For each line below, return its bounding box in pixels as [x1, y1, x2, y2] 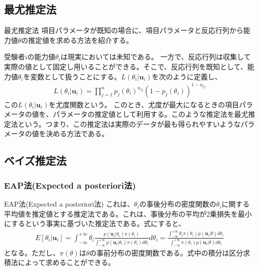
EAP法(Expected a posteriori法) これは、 [4, 199, 134, 209]
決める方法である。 [45, 128, 109, 139]
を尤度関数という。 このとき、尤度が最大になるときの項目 [48, 99, 239, 109]
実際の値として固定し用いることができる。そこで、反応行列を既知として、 [4, 61, 248, 71]
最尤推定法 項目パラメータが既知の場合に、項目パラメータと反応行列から [4, 25, 244, 35]
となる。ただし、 [4, 247, 60, 258]
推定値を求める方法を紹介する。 [28, 34, 133, 45]
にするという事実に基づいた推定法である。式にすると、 [4, 218, 186, 229]
